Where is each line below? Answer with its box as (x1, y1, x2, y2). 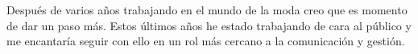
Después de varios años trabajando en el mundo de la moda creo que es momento (6, 2, 408, 17)
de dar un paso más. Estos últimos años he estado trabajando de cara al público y (6, 17, 412, 33)
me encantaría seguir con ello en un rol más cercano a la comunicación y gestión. (6, 33, 405, 49)
